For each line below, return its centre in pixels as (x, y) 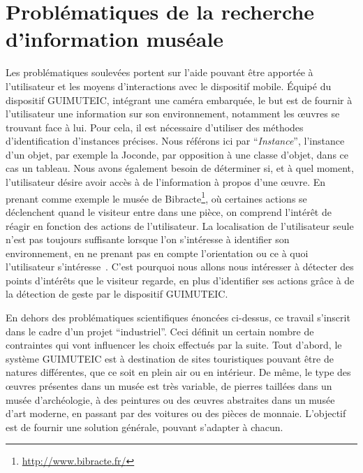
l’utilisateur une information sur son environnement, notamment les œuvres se (173, 114)
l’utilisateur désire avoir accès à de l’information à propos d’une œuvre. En (166, 182)
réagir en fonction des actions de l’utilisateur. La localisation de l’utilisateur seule (180, 225)
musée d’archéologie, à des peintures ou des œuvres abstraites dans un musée (170, 399)
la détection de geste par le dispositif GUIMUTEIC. (117, 294)
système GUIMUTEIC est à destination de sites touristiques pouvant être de (170, 358)
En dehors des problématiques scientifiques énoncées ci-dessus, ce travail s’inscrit (178, 318)
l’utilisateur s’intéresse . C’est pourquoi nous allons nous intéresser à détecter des (180, 267)
